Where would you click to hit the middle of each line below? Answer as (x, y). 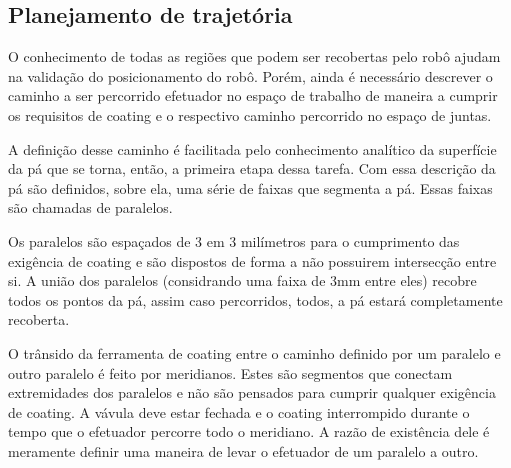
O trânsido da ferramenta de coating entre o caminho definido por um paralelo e (254, 352)
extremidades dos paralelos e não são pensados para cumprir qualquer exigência (252, 392)
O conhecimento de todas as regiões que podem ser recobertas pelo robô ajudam (254, 56)
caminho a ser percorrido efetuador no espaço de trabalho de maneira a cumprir (253, 95)
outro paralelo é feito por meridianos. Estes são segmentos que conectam (230, 372)
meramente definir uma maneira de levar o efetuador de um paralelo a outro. (243, 450)
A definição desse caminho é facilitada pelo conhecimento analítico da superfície (252, 148)
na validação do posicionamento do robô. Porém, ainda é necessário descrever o (250, 75)
